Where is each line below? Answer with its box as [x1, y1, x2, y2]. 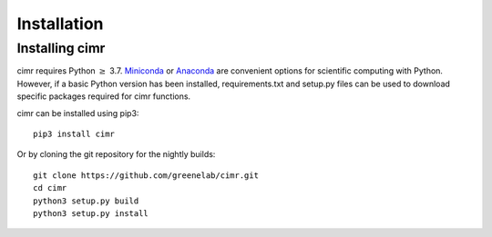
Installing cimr [16, 40, 106, 56]
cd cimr [33, 183, 67, 193]
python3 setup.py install [33, 208, 149, 218]
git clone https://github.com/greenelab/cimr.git [33, 170, 260, 181]
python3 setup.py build [33, 195, 139, 206]
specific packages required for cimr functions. [16, 91, 191, 102]
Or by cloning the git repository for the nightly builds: [16, 149, 216, 160]
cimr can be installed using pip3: [16, 107, 139, 118]
